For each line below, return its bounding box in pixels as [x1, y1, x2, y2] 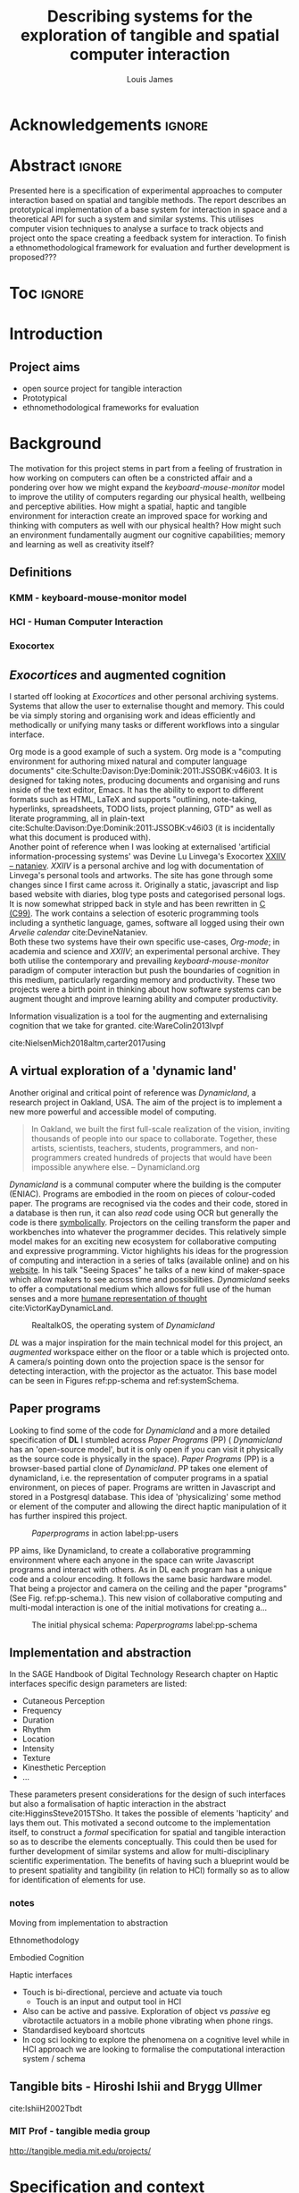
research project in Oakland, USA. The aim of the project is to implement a [9, 1096, 283, 1107]
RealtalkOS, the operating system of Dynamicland [31, 1319, 216, 1330]
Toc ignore [9, 284, 85, 303]
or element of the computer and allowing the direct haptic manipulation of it [9, 1501, 287, 1511]
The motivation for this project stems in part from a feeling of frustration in [9, 463, 283, 473]
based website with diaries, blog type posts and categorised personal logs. [9, 888, 286, 900]
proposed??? [9, 251, 57, 262]
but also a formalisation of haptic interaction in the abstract [9, 1799, 227, 1809]
